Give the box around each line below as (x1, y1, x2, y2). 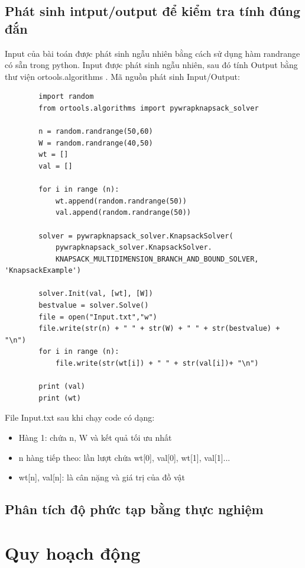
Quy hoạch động (5, 540, 141, 564)
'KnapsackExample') (5, 266, 81, 275)
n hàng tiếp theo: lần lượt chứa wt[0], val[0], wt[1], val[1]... (18, 451, 231, 463)
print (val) (38, 382, 86, 391)
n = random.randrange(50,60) (38, 127, 153, 136)
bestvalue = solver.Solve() (38, 301, 149, 310)
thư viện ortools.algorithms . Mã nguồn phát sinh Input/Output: (5, 70, 240, 82)
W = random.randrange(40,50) (38, 138, 153, 147)
